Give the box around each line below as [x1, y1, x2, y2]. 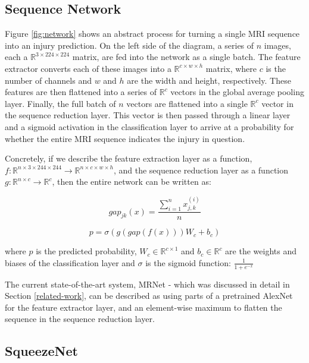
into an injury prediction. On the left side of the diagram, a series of [5, 39, 254, 51]
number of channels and [5, 74, 92, 86]
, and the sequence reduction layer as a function [113, 163, 289, 176]
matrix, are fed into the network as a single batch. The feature [72, 50, 301, 63]
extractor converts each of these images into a [5, 62, 171, 74]
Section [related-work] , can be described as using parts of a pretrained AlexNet [5, 289, 293, 302]
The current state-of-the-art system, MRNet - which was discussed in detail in [5, 277, 290, 290]
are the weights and [225, 245, 296, 257]
